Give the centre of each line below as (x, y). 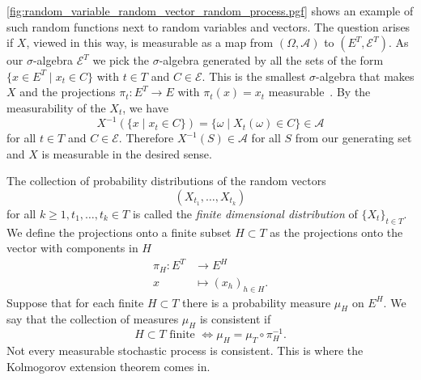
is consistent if (235, 319)
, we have (145, 107)
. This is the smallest (254, 76)
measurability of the (56, 107)
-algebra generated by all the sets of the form (271, 60)
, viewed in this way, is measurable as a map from (150, 42)
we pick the (121, 60)
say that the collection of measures (93, 319)
